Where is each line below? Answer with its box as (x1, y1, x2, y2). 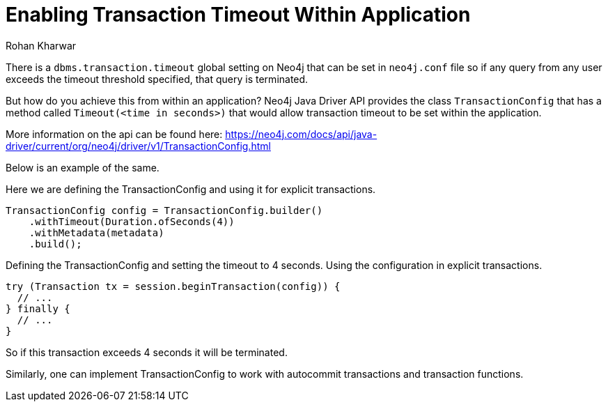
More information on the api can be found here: (6, 128, 223, 140)
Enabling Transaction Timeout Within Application (6, 3, 471, 26)
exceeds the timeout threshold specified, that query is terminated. (6, 72, 309, 85)
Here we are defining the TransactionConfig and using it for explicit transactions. (6, 183, 376, 195)
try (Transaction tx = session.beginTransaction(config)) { (6, 280, 341, 292)
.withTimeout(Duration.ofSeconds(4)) (29, 215, 235, 227)
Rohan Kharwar (6, 39, 77, 52)
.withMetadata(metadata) (29, 226, 164, 238)
